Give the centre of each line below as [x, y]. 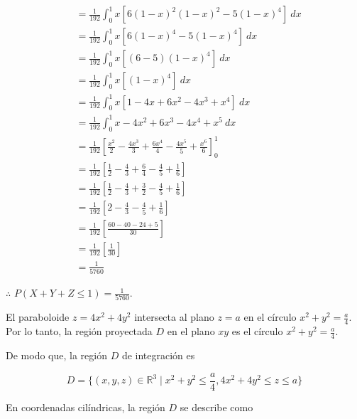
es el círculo [257, 331]
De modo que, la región [56, 355]
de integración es [158, 355]
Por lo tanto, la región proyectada [79, 331]
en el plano [191, 331]
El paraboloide [38, 317]
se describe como [216, 407]
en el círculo [270, 317]
